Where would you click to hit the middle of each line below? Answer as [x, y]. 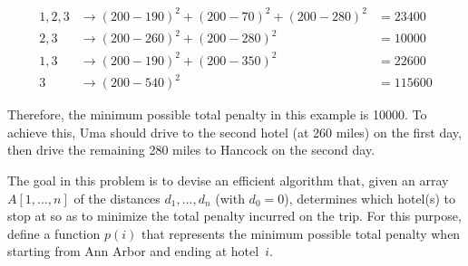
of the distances [117, 198]
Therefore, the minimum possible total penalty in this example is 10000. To [217, 114]
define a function [54, 233]
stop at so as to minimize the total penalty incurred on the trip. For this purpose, [234, 216]
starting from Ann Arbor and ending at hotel [133, 251]
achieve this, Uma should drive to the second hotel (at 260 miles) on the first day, [234, 132]
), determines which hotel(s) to [370, 198]
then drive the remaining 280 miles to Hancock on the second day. [191, 150]
